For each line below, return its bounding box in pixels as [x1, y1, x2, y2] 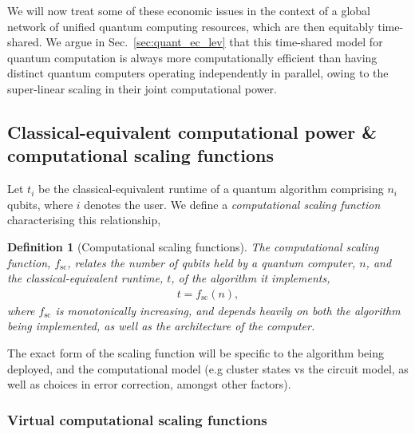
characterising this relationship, [7, 211, 161, 228]
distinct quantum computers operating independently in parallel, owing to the [7, 65, 389, 81]
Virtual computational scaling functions [7, 409, 267, 429]
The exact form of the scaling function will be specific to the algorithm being [7, 344, 384, 361]
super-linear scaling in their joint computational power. [7, 80, 277, 97]
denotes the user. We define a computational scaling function [84, 195, 381, 212]
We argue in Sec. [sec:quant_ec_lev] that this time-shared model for [45, 34, 383, 50]
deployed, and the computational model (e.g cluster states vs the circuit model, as [7, 360, 409, 377]
